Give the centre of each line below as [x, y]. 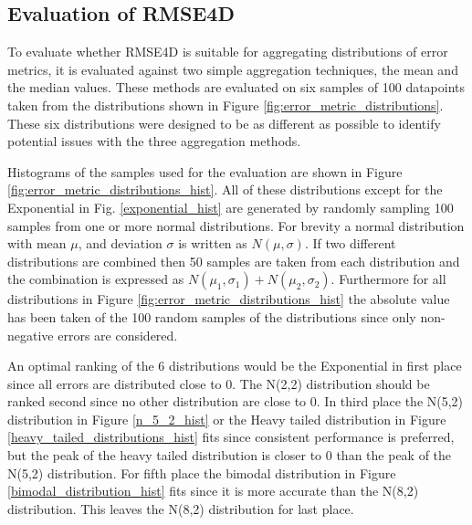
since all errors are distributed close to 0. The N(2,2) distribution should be [219, 383]
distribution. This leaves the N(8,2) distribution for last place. [181, 508]
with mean [37, 243]
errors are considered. [118, 335]
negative [31, 335]
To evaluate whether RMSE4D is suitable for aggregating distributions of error [228, 52]
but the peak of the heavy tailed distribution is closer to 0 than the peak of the [230, 455]
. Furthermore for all [388, 279]
